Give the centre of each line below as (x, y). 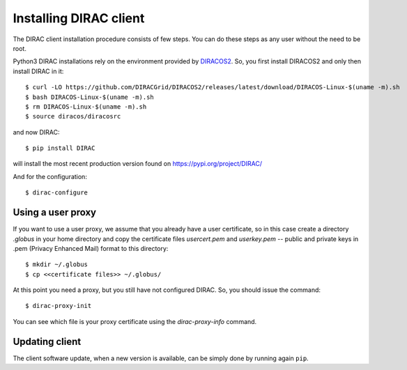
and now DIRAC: (36, 132)
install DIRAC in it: (38, 71)
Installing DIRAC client (79, 18)
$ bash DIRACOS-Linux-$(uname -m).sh (90, 97)
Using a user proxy (55, 213)
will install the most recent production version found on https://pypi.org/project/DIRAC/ (138, 164)
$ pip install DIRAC (60, 148)
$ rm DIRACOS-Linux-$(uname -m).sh (86, 107)
